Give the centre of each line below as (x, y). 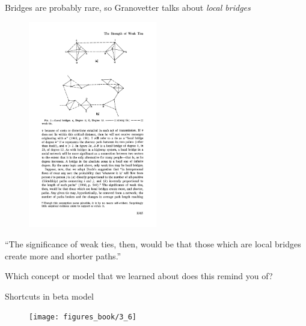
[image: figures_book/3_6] (83, 317)
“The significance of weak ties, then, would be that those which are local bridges (153, 244)
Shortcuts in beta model (49, 296)
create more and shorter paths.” (63, 255)
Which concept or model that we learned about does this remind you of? (139, 276)
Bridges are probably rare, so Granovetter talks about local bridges (128, 7)
